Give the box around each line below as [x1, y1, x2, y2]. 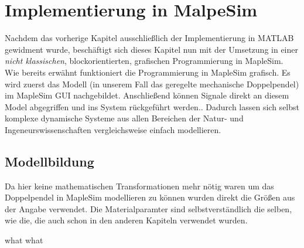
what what [5, 234, 43, 246]
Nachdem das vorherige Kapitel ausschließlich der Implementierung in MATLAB [5, 32, 294, 44]
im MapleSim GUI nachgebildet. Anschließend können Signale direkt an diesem [5, 89, 289, 101]
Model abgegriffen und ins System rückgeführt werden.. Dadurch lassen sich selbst [5, 100, 299, 113]
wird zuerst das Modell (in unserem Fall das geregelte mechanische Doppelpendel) [5, 77, 299, 90]
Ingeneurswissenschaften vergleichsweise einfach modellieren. [5, 123, 221, 135]
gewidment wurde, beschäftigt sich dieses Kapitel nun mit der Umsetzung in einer [5, 43, 298, 55]
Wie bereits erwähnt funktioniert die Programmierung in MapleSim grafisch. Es [5, 66, 291, 78]
